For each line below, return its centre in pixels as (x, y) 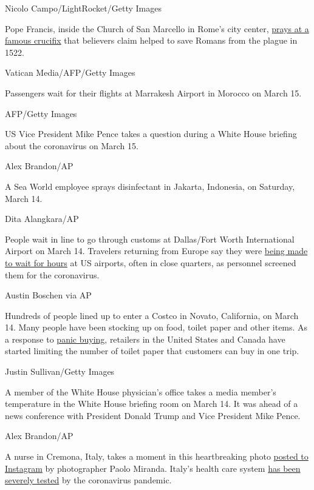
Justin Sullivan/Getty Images (60, 371)
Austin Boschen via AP (48, 295)
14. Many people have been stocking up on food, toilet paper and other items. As (156, 327)
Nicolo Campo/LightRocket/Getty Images (83, 8)
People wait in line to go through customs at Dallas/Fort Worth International (150, 239)
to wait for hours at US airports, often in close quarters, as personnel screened (151, 262)
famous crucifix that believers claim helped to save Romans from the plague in (151, 40)
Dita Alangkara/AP (42, 219)
